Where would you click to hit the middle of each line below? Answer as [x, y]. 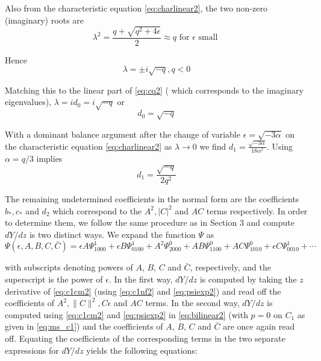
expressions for [32, 350]
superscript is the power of [54, 279]
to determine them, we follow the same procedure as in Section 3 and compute [150, 222]
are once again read [259, 326]
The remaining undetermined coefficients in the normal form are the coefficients [152, 199]
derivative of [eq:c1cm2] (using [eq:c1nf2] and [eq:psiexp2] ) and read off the [143, 291]
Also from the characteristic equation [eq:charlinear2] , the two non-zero [136, 8]
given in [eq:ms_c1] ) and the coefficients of [84, 326]
